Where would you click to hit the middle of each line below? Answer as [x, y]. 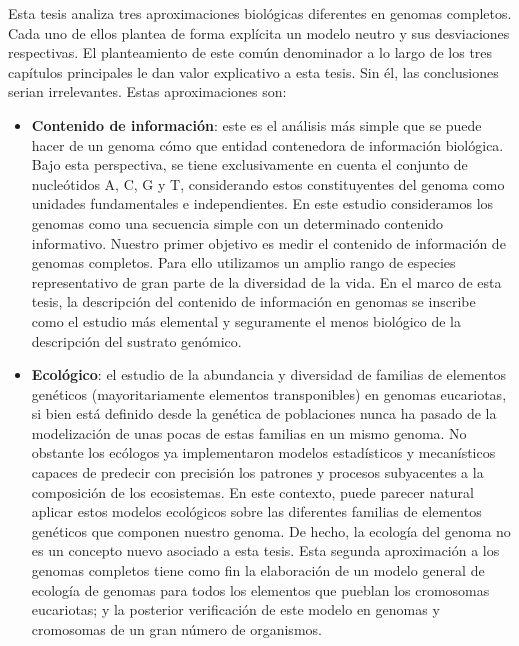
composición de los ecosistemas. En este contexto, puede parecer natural [252, 491]
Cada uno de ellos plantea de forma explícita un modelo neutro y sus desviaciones [259, 32]
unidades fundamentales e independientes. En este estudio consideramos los [262, 203]
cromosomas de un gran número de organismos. [176, 628]
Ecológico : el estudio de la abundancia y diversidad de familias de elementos [269, 374]
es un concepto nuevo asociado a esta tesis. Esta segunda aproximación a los [265, 550]
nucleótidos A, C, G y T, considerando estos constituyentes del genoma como [268, 183]
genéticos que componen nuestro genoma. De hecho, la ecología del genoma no [271, 530]
